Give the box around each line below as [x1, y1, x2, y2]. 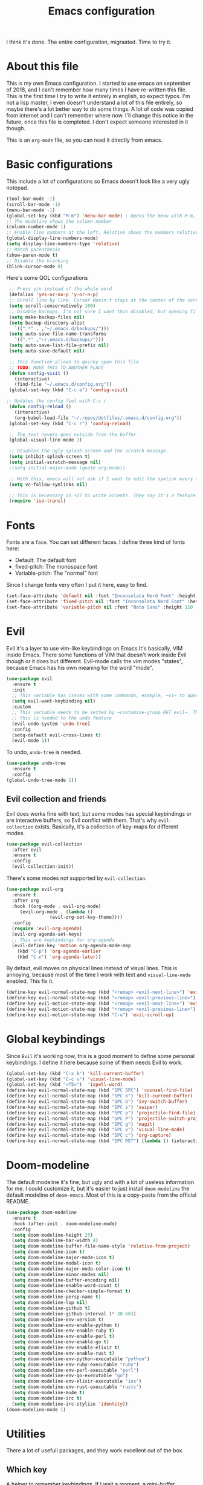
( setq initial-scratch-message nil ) [8, 459, 101, 466]
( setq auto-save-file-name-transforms [8, 331, 107, 337]
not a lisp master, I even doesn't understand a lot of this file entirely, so [6, 99, 182, 107]
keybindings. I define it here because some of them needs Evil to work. [6, 1059, 183, 1066]
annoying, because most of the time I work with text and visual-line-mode [6, 971, 192, 979]
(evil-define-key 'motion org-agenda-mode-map [11, 942, 131, 948]
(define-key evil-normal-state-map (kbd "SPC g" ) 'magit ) [6, 1121, 155, 1127]
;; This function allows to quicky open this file [8, 359, 139, 365]
